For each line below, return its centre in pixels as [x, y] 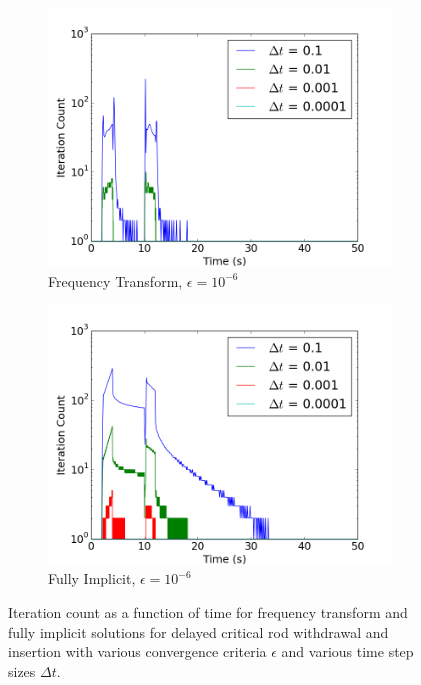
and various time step [347, 651]
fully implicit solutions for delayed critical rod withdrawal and [198, 631]
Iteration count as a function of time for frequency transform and [208, 611]
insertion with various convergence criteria [137, 651]
